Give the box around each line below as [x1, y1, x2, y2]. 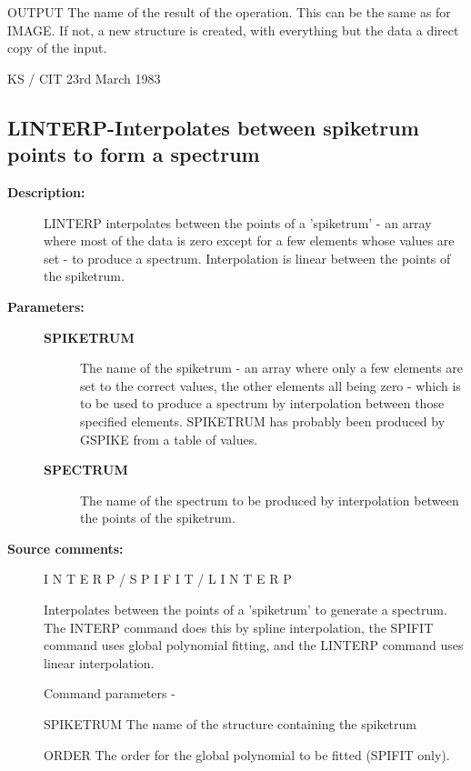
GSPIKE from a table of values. [80, 429, 258, 448]
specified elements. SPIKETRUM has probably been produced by [80, 411, 446, 430]
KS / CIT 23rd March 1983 [7, 68, 161, 87]
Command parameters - [44, 684, 175, 703]
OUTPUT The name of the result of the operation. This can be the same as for [7, 3, 451, 21]
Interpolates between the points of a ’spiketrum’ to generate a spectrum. [44, 600, 447, 619]
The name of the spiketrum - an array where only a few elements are [80, 358, 464, 377]
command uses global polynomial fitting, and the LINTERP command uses [44, 636, 464, 655]
